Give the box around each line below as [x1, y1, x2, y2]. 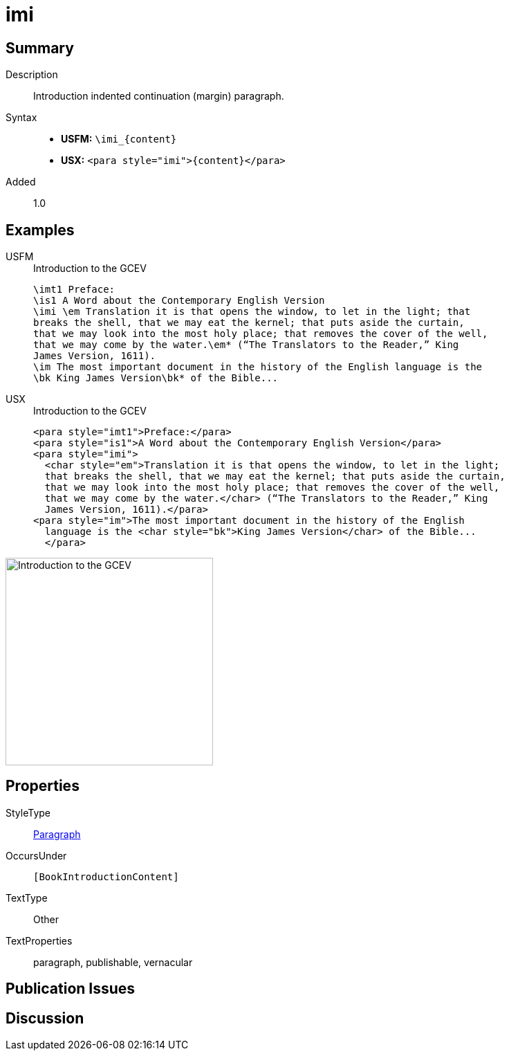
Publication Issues [6, 980, 136, 998]
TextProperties [6, 934, 73, 947]
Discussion [6, 1009, 84, 1027]
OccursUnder [6, 849, 67, 862]
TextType [6, 891, 48, 904]
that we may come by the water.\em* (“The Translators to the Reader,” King [33, 339, 459, 351]
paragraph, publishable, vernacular [33, 956, 193, 968]
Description [6, 69, 58, 81]
